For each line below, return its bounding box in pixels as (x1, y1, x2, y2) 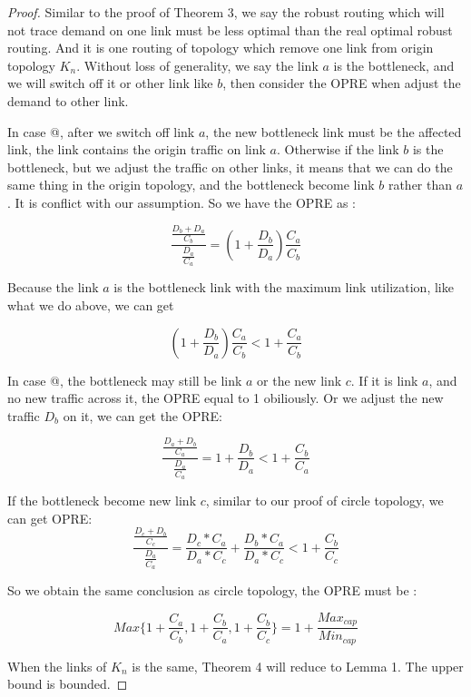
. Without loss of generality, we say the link (76, 55, 319, 74)
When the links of (7, 656, 107, 675)
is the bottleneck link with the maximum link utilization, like (113, 278, 454, 297)
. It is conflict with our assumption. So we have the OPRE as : (7, 192, 356, 211)
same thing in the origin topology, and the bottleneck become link (7, 175, 375, 194)
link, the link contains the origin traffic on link (7, 140, 266, 159)
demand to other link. (7, 91, 129, 110)
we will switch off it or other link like (7, 74, 213, 93)
